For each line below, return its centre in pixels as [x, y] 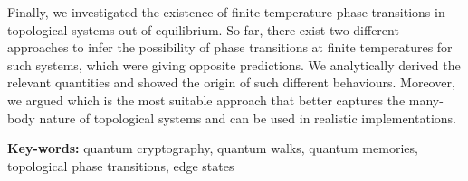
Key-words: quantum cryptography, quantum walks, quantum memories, [213, 148]
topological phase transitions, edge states [121, 165]
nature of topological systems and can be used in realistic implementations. [248, 118]
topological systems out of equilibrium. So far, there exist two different [203, 29]
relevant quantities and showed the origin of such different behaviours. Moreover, [231, 82]
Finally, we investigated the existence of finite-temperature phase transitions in [226, 12]
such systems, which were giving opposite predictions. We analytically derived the [234, 64]
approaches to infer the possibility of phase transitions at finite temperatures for [230, 47]
